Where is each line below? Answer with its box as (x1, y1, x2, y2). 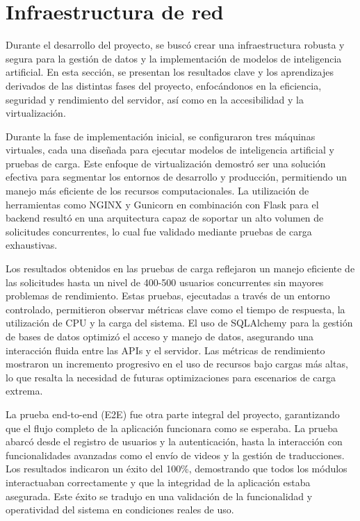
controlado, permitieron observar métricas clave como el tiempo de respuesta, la (6, 301, 345, 316)
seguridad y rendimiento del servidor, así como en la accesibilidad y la (6, 92, 304, 106)
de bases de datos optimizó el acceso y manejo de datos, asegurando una (6, 329, 314, 343)
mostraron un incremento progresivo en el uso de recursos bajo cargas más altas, (6, 356, 348, 371)
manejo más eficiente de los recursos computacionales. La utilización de (6, 183, 309, 198)
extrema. (6, 383, 43, 398)
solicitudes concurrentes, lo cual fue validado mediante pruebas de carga (6, 224, 312, 238)
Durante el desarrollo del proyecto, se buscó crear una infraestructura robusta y (6, 38, 345, 52)
